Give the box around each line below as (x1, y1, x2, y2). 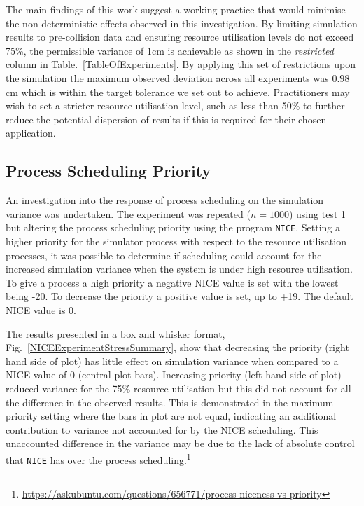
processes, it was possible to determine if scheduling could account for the (6, 247, 322, 262)
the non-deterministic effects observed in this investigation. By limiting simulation (6, 15, 358, 30)
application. (6, 125, 56, 140)
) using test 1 (288, 206, 346, 221)
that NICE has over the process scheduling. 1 (6, 450, 191, 467)
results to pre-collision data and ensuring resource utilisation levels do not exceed (6, 29, 354, 44)
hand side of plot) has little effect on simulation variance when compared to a (6, 353, 339, 368)
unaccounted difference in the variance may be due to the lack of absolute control (6, 436, 355, 451)
